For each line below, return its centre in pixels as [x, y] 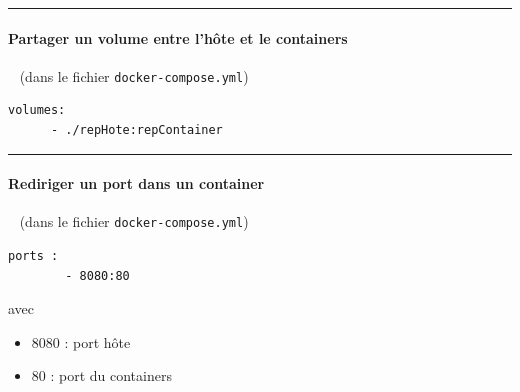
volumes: [37, 110]
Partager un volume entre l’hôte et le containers [178, 37]
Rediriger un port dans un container [136, 183]
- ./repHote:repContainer [136, 130]
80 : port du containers [101, 375]
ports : [33, 256]
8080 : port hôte [81, 341]
